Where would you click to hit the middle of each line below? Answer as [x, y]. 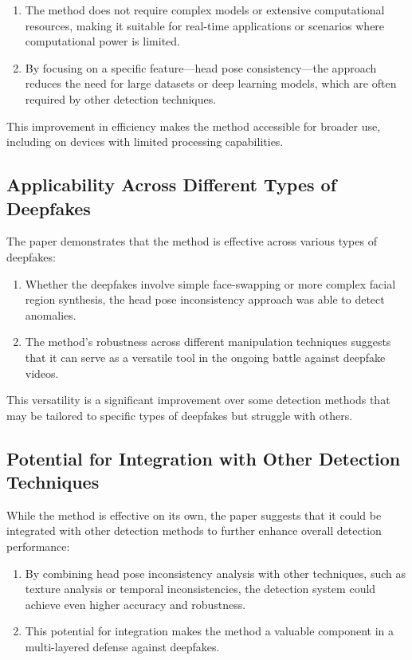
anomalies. [51, 314]
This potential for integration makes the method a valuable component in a [210, 631]
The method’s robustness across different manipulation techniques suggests [208, 342]
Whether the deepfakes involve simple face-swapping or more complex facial [210, 283]
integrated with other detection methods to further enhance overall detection [194, 530]
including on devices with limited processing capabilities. [145, 141]
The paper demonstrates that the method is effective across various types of [192, 241]
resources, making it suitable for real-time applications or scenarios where [205, 25]
